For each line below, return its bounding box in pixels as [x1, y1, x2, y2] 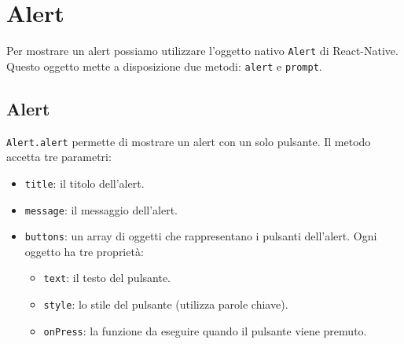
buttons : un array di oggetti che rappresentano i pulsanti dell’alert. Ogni [24, 228, 377, 244]
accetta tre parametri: [6, 148, 112, 165]
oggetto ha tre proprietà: [24, 243, 144, 259]
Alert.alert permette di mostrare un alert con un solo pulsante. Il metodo [6, 133, 371, 149]
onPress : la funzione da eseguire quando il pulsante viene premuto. [43, 322, 367, 339]
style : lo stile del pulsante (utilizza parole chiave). [43, 296, 288, 313]
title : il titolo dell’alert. [24, 174, 145, 191]
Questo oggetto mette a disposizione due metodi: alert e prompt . [6, 57, 322, 74]
